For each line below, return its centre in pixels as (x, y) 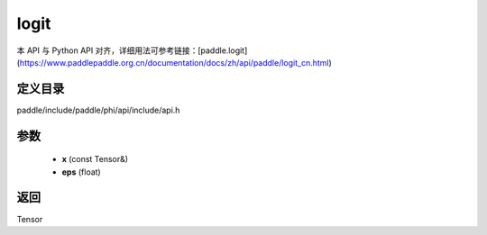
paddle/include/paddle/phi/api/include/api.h (98, 110)
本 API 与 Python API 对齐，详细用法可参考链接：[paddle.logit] (132, 50)
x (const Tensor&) (95, 159)
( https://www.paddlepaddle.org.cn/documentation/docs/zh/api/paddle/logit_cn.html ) (175, 62)
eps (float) (81, 172)
